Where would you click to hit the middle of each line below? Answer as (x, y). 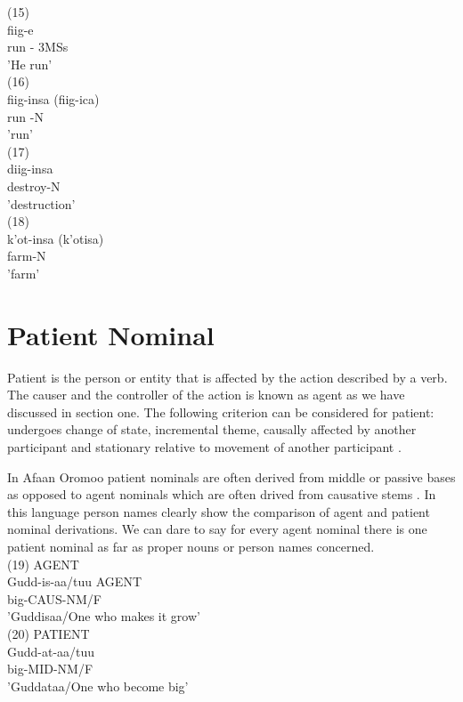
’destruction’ (41, 203)
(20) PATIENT (49, 633)
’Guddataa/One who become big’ (98, 686)
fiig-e (20, 29)
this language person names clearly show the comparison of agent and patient (219, 511)
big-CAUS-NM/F (54, 598)
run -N (25, 116)
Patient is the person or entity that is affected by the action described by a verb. (227, 377)
